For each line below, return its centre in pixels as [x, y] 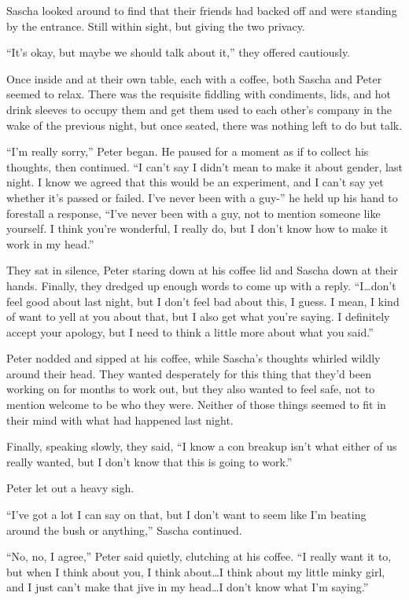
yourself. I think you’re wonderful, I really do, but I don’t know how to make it [197, 228]
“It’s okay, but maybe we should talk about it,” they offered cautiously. [179, 52]
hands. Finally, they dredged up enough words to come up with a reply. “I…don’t [201, 285]
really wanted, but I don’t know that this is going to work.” [149, 461]
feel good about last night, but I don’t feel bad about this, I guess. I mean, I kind [203, 301]
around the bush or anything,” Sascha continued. [124, 530]
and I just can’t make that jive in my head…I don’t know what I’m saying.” [188, 587]
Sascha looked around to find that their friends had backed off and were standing [202, 10]
